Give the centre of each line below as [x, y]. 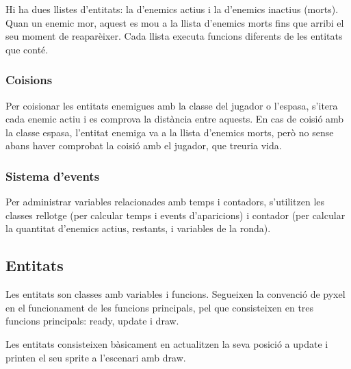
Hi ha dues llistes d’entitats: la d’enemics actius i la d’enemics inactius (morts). [172, 9]
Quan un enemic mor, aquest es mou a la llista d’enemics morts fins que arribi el [175, 22]
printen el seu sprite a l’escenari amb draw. [96, 357]
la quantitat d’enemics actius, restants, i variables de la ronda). [138, 228]
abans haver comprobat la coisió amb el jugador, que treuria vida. [144, 145]
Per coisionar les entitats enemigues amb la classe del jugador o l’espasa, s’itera [172, 105]
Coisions [29, 80]
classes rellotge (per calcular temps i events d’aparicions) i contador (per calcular [175, 215]
